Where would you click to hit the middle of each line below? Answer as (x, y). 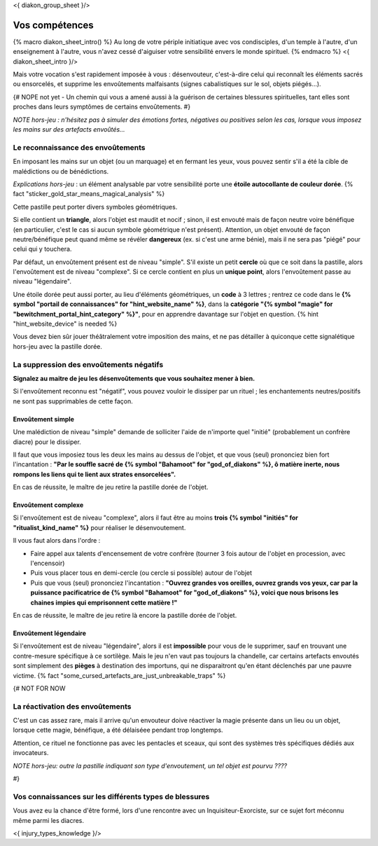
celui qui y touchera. (42, 249)
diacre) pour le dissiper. (47, 442)
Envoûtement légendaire (50, 633)
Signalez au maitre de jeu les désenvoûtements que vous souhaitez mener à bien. (134, 378)
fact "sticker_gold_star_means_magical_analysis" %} (89, 194)
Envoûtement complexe (48, 505)
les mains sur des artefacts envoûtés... (69, 130)
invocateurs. (31, 753)
